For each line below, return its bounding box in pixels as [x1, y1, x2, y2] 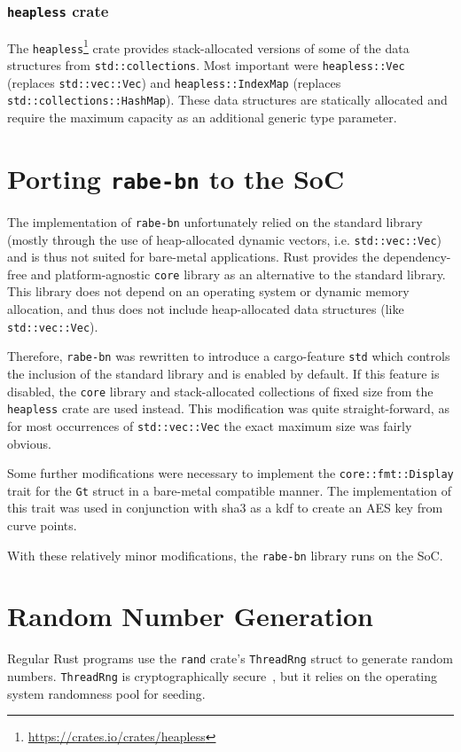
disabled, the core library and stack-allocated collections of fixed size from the [7, 381, 434, 400]
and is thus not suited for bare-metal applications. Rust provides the [7, 247, 379, 266]
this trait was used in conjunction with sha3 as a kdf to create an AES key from [7, 498, 443, 517]
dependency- [383, 247, 451, 266]
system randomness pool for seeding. [7, 684, 206, 702]
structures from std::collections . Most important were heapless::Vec [7, 56, 405, 74]
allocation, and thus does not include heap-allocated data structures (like [7, 300, 404, 318]
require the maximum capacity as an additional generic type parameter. [7, 108, 397, 127]
